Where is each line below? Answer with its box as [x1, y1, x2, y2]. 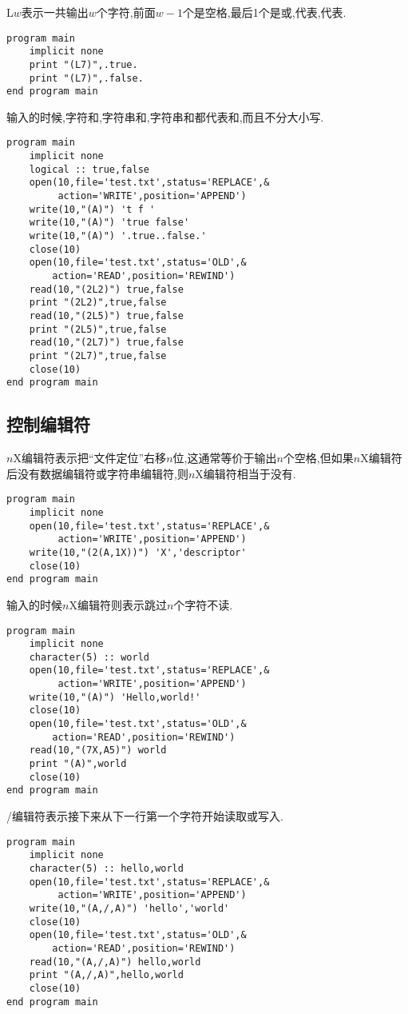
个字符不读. [173, 596, 233, 613]
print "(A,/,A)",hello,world [29, 969, 184, 981]
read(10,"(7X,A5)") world [29, 745, 167, 757]
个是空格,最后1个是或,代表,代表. [182, 4, 347, 20]
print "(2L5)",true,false [29, 323, 167, 335]
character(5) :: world [29, 651, 149, 663]
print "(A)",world [29, 758, 127, 770]
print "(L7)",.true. [29, 58, 138, 70]
